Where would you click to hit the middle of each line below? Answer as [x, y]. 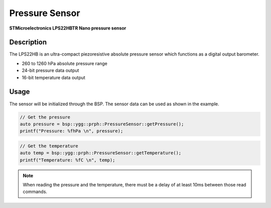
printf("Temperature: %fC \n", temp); [67, 160]
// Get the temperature [49, 146]
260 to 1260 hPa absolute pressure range [65, 63]
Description [28, 42]
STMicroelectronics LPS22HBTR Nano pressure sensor [68, 28]
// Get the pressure [45, 117]
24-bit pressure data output [50, 71]
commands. [35, 192]
